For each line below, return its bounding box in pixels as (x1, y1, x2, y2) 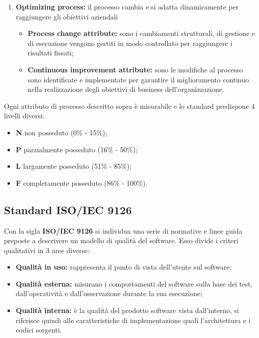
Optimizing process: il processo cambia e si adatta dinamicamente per (15, 1, 239, 11)
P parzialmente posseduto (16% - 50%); (15, 144, 138, 154)
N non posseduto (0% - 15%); (15, 127, 107, 137)
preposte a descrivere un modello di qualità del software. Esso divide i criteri (4, 235, 239, 246)
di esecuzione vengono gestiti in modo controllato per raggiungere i (27, 37, 233, 48)
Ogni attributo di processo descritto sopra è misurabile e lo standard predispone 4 (4, 100, 255, 111)
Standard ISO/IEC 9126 (4, 202, 132, 217)
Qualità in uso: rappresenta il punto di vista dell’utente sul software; (15, 262, 232, 272)
